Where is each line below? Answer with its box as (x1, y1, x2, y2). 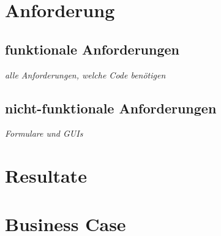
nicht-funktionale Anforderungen (5, 98, 217, 117)
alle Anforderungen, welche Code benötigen (5, 68, 166, 81)
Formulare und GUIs (5, 127, 83, 140)
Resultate (5, 163, 87, 188)
